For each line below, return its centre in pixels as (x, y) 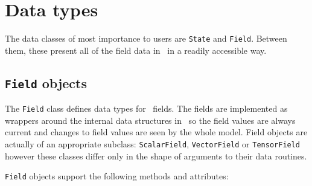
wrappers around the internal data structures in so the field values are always (150, 120)
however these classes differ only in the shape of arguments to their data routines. (156, 156)
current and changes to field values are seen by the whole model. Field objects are (156, 132)
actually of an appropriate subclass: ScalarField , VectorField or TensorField (153, 144)
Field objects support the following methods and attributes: (117, 176)
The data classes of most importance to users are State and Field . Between (146, 38)
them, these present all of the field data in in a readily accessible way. (136, 50)
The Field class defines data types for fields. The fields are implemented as (146, 108)
